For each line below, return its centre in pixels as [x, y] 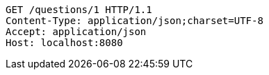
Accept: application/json [76, 32]
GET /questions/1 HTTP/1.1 [79, 10]
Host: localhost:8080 [64, 43]
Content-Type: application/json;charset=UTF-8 [134, 21]
